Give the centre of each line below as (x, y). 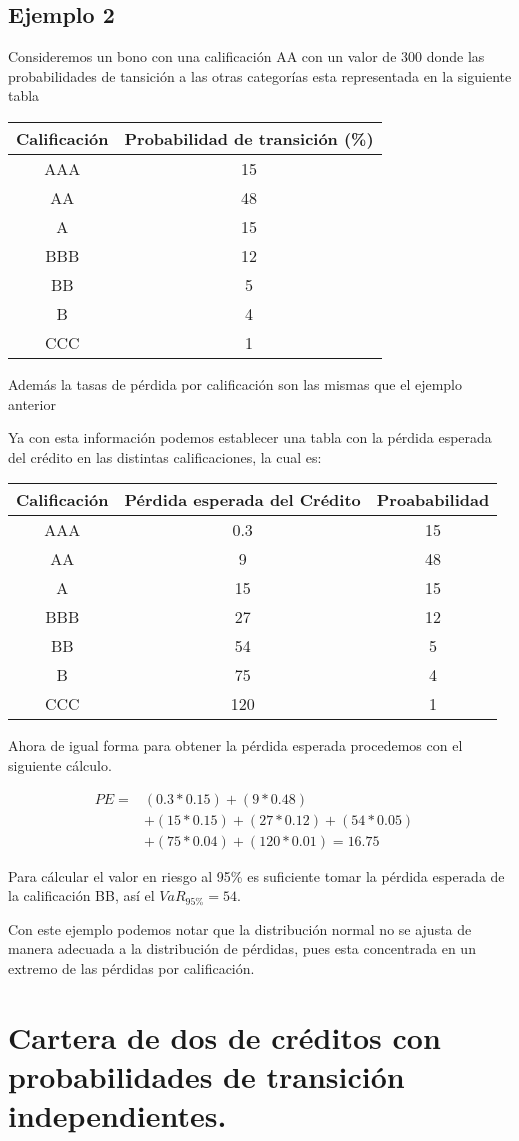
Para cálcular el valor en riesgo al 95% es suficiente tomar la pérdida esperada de (256, 875)
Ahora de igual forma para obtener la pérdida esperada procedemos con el (235, 745)
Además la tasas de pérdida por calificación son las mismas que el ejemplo (235, 383)
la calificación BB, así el (81, 895)
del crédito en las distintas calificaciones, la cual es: (165, 456)
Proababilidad (433, 500)
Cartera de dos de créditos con (224, 1036)
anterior (32, 403)
